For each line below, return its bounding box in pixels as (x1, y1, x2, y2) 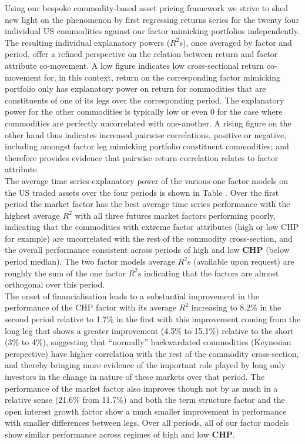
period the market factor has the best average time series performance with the (5, 198, 290, 210)
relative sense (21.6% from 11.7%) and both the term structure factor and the (5, 393, 285, 406)
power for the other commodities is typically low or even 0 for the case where (5, 105, 283, 118)
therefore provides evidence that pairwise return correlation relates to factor (5, 151, 279, 163)
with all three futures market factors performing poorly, (75, 209, 276, 221)
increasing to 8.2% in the (191, 301, 281, 313)
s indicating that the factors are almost (138, 266, 279, 279)
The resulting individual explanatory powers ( (5, 36, 170, 48)
